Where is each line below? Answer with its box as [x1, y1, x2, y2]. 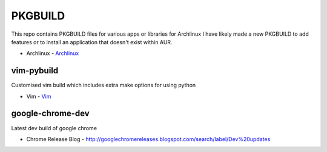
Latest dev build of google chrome [11, 124, 97, 131]
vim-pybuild [11, 65, 59, 76]
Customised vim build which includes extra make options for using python [11, 82, 196, 89]
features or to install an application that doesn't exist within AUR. [11, 38, 173, 45]
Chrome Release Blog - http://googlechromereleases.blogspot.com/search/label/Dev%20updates [26, 135, 271, 142]
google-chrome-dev [11, 108, 90, 119]
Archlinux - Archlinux [26, 50, 79, 57]
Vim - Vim [26, 93, 51, 100]
